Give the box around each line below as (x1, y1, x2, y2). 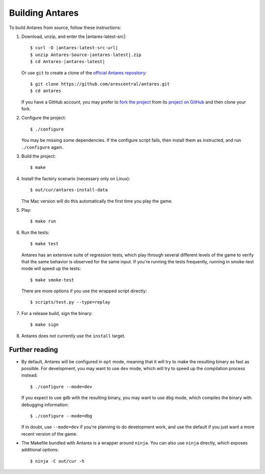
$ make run (30, 219, 56, 224)
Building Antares (9, 7, 79, 18)
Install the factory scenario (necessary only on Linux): (21, 175, 131, 182)
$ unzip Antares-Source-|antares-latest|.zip (30, 52, 142, 58)
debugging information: (21, 402, 69, 408)
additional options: (21, 447, 59, 453)
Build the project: (21, 153, 56, 159)
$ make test (30, 241, 59, 247)
